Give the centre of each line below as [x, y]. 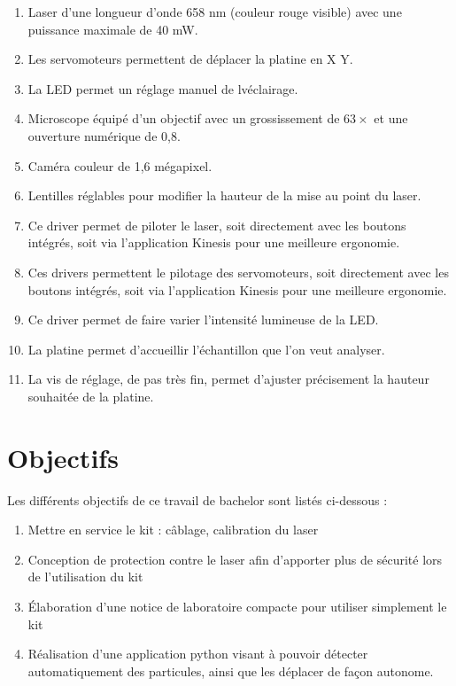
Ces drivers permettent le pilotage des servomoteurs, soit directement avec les [238, 272]
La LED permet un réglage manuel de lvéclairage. [163, 88]
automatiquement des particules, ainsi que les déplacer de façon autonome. [231, 670]
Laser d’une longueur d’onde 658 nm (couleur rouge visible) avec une [215, 12]
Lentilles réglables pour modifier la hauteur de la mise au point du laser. [224, 195]
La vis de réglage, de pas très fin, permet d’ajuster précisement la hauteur [228, 379]
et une [391, 118]
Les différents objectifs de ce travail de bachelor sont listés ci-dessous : [197, 499]
